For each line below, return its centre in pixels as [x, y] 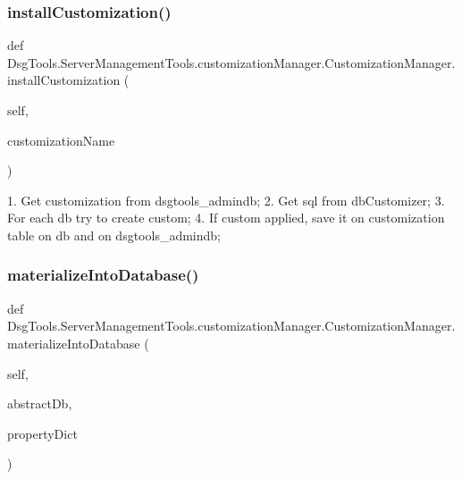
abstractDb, [40, 403]
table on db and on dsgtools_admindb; [114, 235]
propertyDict [42, 433]
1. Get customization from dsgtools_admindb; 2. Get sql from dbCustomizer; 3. [226, 200]
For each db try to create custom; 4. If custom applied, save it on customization [226, 218]
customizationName [61, 140]
